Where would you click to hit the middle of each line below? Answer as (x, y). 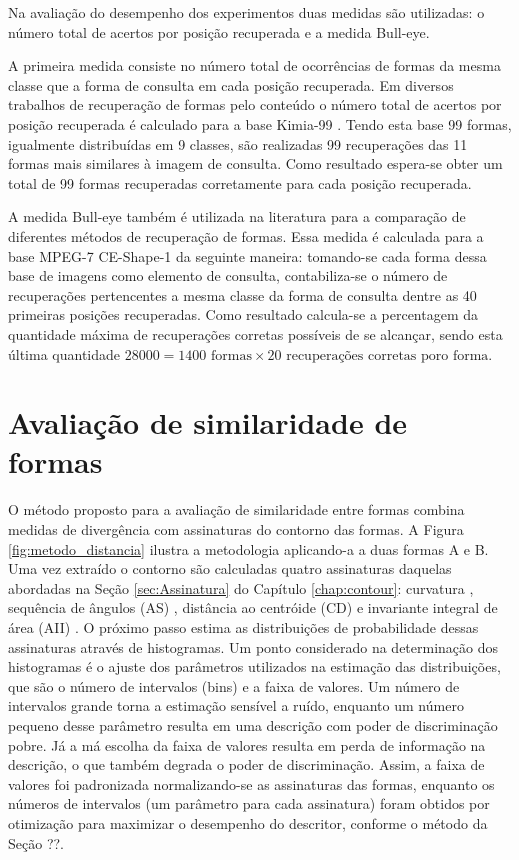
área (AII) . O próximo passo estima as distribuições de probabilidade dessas (243, 626)
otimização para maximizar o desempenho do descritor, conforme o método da (248, 822)
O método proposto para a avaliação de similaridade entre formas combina (236, 509)
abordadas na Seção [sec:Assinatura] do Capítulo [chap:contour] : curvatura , (241, 587)
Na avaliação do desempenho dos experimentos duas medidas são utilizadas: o (246, 12)
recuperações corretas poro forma (387, 355)
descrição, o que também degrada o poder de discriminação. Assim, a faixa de (246, 764)
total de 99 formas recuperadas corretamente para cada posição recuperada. (240, 182)
